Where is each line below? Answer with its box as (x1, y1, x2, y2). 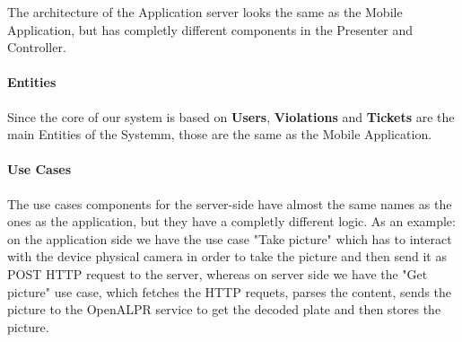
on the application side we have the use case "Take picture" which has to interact (7, 229, 452, 248)
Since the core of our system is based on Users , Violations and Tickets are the (7, 107, 455, 126)
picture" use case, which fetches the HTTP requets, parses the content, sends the (7, 282, 451, 301)
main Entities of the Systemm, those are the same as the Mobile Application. (7, 125, 432, 144)
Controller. (7, 38, 66, 57)
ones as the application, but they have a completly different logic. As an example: (7, 212, 456, 231)
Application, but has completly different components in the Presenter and (7, 20, 414, 39)
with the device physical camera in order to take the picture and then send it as (7, 247, 447, 266)
